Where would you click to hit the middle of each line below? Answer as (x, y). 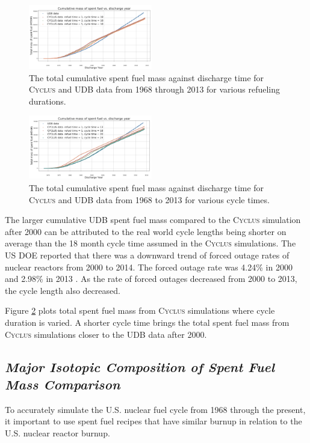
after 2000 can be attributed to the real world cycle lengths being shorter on (146, 231)
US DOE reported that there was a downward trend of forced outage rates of (147, 255)
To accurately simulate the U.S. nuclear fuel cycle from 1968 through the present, (155, 409)
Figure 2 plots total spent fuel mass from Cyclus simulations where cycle (140, 310)
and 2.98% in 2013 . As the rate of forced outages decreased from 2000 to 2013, (151, 279)
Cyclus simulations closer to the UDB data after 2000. (106, 334)
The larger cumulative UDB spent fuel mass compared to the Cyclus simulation (153, 220)
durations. (48, 101)
